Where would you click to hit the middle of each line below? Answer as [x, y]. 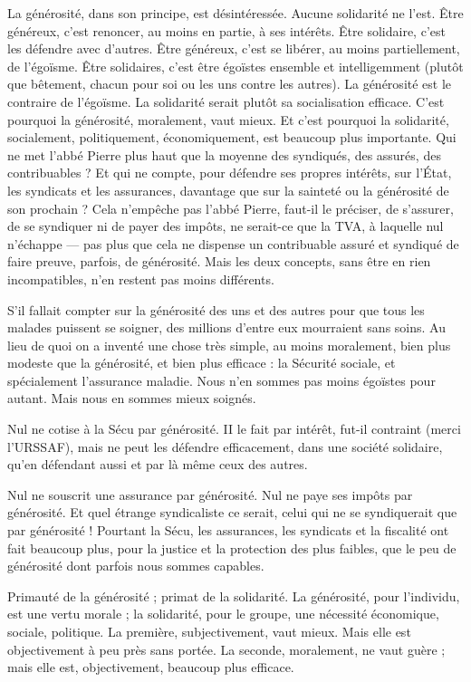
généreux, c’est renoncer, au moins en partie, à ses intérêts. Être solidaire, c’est [226, 30]
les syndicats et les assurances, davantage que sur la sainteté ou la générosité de [228, 190]
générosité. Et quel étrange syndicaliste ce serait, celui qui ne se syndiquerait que [232, 512]
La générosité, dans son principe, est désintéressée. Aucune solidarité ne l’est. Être [235, 13]
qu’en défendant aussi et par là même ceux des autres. [158, 464]
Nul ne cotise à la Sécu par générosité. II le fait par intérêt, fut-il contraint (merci [234, 429]
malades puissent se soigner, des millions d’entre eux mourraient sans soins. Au [226, 327]
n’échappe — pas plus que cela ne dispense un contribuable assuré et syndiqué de [233, 243]
